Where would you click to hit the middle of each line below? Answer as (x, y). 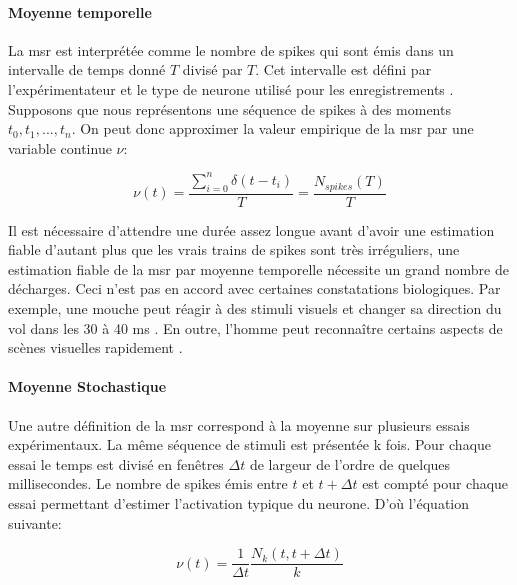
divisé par (212, 69)
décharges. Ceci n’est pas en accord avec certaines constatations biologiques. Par (254, 288)
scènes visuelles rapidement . (95, 347)
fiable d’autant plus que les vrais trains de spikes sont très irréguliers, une (234, 249)
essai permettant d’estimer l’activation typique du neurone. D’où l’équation (239, 503)
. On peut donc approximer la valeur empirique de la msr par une (272, 128)
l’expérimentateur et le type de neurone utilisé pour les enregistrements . (231, 88)
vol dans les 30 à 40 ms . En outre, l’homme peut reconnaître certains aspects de (255, 327)
